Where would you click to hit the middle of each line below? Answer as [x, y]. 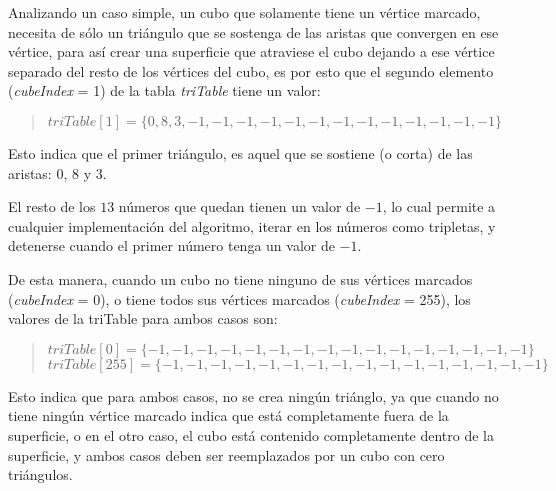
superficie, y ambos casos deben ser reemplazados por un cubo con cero [226, 454]
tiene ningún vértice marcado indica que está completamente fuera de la [228, 415]
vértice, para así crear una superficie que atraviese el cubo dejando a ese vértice [251, 51]
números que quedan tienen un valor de [239, 206]
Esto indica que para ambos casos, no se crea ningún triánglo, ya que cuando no [253, 395]
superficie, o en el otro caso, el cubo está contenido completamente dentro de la [251, 434]
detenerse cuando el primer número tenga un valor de [171, 245]
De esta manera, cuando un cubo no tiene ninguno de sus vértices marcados [240, 278]
